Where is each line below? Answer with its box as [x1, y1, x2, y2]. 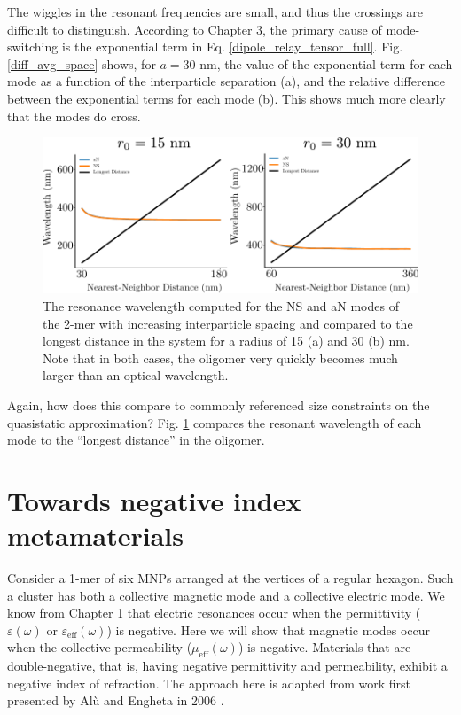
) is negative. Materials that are [238, 638, 411, 657]
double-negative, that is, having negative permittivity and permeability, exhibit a [7, 657, 448, 675]
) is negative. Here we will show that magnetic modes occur [106, 620, 431, 639]
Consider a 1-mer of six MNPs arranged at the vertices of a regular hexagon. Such [7, 569, 454, 587]
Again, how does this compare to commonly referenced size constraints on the [7, 395, 430, 414]
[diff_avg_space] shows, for [7, 54, 156, 73]
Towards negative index [7, 482, 301, 518]
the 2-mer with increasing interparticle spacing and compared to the [43, 314, 413, 332]
